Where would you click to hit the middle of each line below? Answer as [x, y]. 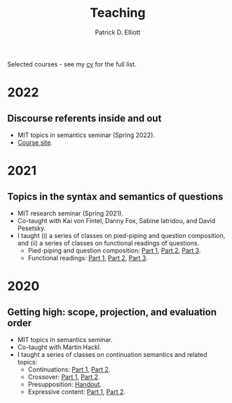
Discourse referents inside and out [84, 118]
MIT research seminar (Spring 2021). [70, 213]
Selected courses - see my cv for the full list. [72, 64]
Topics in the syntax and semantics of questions [115, 196]
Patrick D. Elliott [118, 32]
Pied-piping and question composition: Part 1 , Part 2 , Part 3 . [114, 250]
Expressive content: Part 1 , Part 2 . [77, 391]
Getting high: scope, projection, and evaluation [112, 312]
